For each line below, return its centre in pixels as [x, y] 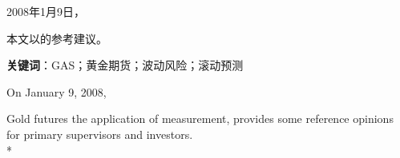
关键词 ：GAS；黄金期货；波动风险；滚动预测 [125, 65]
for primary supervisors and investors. [100, 134]
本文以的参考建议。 [57, 38]
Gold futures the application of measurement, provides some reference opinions [200, 118]
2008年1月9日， [46, 11]
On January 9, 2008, [57, 91]
